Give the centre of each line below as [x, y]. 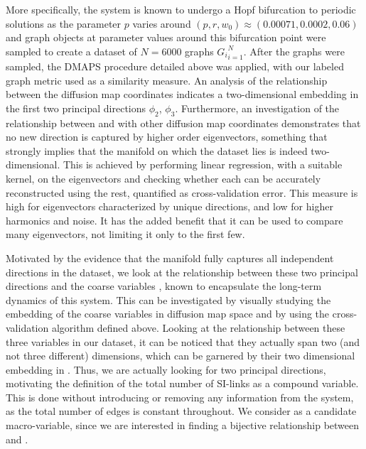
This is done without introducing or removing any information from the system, [180, 397]
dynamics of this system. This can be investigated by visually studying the [168, 299]
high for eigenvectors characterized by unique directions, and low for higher [169, 206]
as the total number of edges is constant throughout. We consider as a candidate [181, 411]
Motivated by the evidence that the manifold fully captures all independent [170, 258]
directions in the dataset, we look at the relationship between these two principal [182, 272]
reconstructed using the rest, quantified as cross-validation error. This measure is [182, 192]
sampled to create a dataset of [71, 51]
